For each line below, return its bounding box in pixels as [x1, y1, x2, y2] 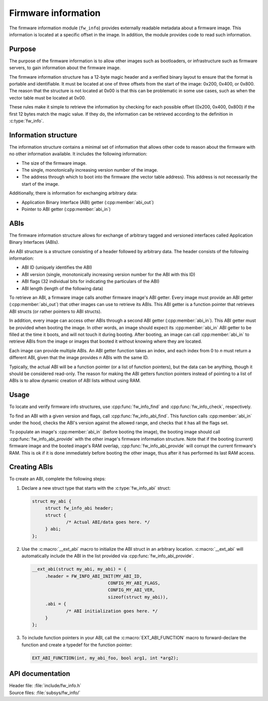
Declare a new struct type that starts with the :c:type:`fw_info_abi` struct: [21, 485, 171, 491]
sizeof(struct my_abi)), [108, 594, 168, 600]
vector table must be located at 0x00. [9, 95, 86, 100]
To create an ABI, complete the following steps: [9, 476, 106, 482]
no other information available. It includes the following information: [9, 151, 147, 157]
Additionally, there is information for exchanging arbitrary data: [9, 190, 137, 196]
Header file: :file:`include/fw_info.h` [9, 683, 81, 689]
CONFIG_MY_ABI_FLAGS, [108, 580, 161, 586]
